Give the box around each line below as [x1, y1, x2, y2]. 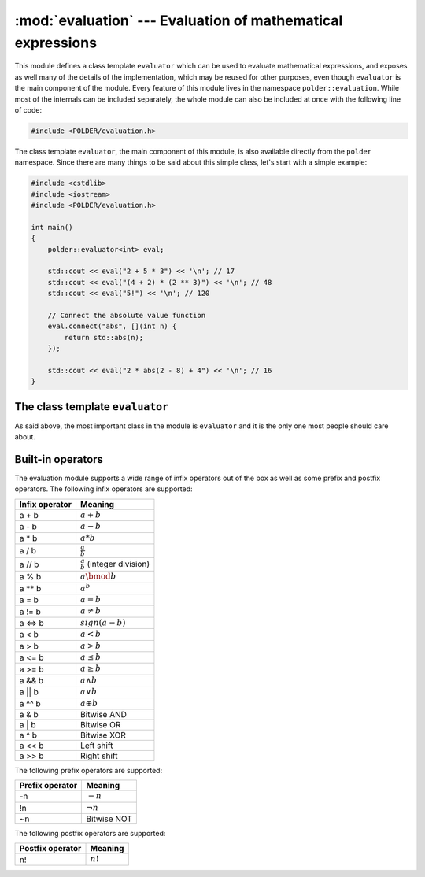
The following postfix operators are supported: [14, 829, 166, 838]
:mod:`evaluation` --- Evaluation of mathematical [14, 12, 343, 29]
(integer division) [87, 558, 150, 569]
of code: [14, 105, 42, 114]
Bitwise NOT [86, 813, 133, 824]
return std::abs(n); [64, 333, 144, 342]
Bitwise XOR [79, 729, 126, 740]
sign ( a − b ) [79, 617, 126, 627]
